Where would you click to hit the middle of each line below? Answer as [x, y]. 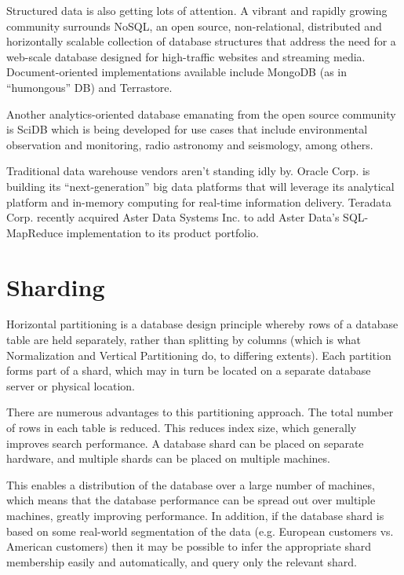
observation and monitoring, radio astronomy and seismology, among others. [190, 144]
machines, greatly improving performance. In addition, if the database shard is [195, 515]
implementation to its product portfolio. [162, 232]
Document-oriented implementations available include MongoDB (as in [177, 72]
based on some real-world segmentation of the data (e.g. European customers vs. [200, 531]
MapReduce [35, 232]
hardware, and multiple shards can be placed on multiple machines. [168, 458]
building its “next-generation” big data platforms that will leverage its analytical [200, 186]
